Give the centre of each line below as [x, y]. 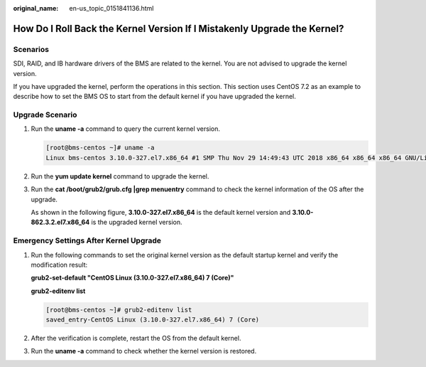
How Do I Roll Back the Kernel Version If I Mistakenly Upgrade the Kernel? [179, 28]
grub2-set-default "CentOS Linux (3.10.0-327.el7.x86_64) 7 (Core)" [132, 278]
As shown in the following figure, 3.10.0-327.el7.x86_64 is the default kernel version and [161, 212]
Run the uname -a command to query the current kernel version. [125, 129]
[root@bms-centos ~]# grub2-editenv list [119, 310]
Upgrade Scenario [45, 115]
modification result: [59, 265]
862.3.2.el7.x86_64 [60, 222]
